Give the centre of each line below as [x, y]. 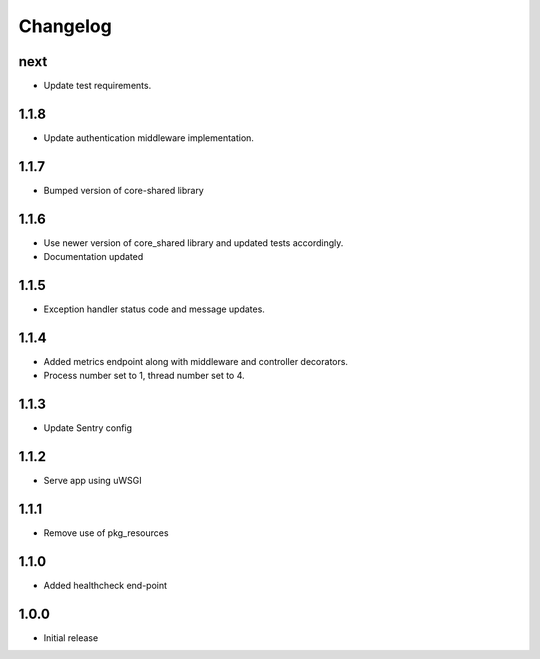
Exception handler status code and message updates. [154, 309]
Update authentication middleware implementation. [149, 137]
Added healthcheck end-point [105, 585]
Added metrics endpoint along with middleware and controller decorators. [196, 361]
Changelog [65, 26]
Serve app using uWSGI [92, 481]
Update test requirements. [97, 86]
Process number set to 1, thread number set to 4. [144, 376]
